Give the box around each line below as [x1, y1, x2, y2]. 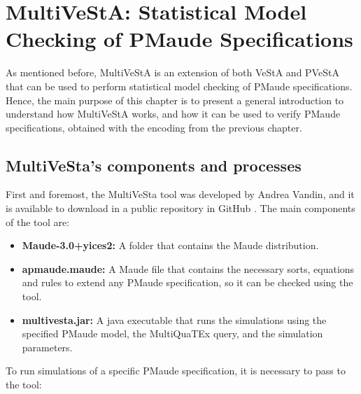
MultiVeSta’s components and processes [6, 154, 302, 176]
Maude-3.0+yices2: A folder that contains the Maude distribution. [22, 238, 319, 253]
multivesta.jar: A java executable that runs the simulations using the [22, 312, 327, 327]
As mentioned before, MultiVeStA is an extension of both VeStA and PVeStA [6, 65, 339, 80]
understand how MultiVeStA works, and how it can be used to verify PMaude [6, 106, 341, 121]
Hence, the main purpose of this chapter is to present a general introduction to [6, 92, 344, 107]
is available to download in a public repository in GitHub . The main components [6, 201, 355, 216]
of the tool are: [6, 214, 70, 229]
